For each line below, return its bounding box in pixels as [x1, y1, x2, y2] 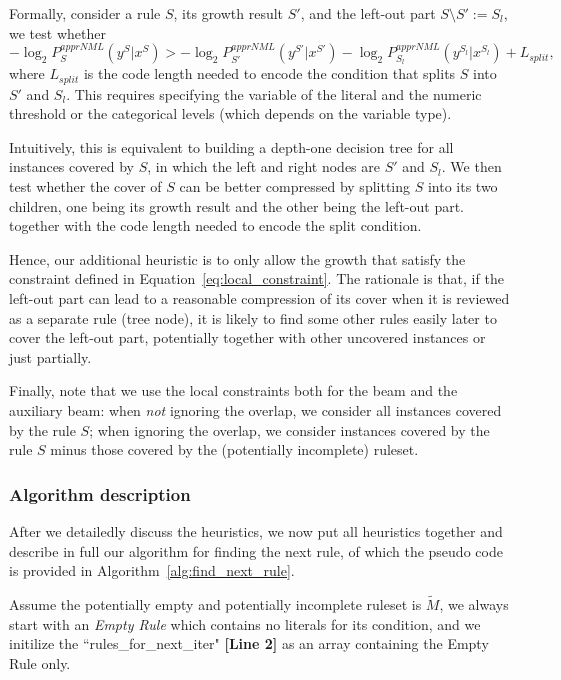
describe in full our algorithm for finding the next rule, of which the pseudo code [9, 540, 503, 561]
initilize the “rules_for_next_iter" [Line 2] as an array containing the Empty [9, 633, 489, 654]
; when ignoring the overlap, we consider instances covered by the [89, 419, 490, 440]
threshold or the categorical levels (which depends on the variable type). [9, 103, 452, 124]
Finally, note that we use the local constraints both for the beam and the [9, 380, 458, 401]
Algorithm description [9, 481, 191, 506]
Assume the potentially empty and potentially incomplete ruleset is [9, 593, 422, 614]
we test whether [9, 22, 106, 43]
